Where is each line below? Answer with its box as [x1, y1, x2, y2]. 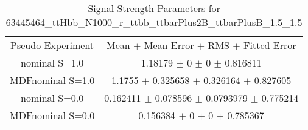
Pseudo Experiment [10, 38, 94, 52]
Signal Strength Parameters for [88, 1, 220, 15]
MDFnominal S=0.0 [10, 108, 95, 122]
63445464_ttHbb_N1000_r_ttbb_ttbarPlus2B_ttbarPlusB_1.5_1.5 [5, 15, 303, 29]
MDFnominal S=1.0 [10, 73, 95, 87]
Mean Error [144, 38, 194, 52]
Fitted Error [243, 38, 296, 52]
